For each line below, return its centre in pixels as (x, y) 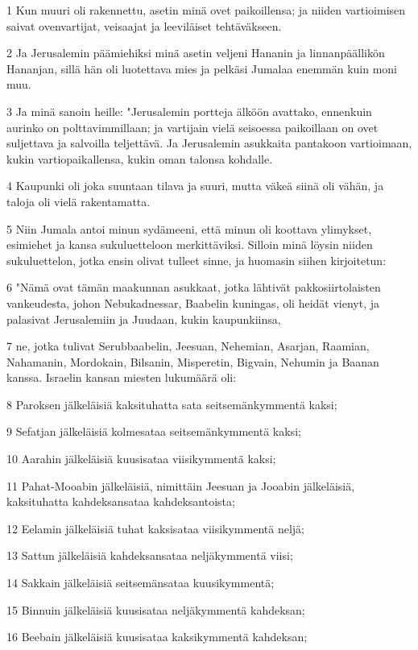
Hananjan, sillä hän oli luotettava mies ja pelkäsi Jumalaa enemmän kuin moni (202, 68)
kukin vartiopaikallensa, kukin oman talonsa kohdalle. (140, 158)
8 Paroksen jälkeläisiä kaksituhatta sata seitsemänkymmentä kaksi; (172, 404)
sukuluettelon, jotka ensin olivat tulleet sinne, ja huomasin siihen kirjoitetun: (197, 260)
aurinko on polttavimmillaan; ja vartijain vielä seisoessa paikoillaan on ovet (192, 127)
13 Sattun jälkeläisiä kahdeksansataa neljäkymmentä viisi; (150, 555)
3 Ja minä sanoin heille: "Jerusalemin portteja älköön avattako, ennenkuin (189, 111)
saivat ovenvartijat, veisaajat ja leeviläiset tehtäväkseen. (144, 25)
